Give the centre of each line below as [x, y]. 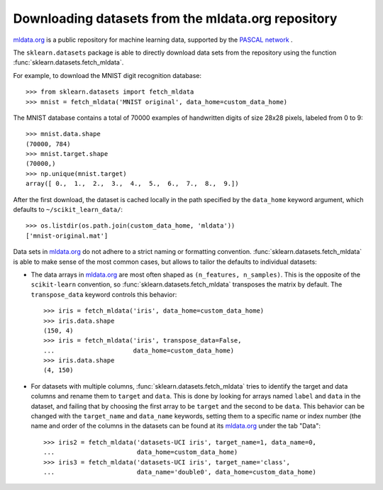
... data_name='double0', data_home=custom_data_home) [180, 472]
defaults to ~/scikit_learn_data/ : [68, 210]
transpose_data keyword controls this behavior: [104, 294]
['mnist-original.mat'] [67, 235]
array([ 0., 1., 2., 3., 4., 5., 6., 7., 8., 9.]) [132, 184]
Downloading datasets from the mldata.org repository [175, 18]
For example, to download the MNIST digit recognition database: [107, 75]
